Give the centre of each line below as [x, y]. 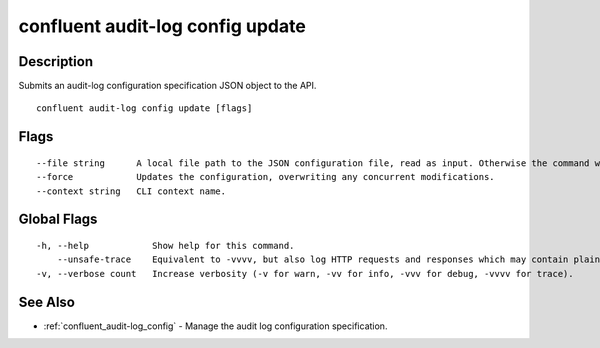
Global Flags [58, 219]
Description [56, 61]
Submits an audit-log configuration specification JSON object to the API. [167, 86]
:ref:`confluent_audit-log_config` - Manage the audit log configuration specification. [215, 326]
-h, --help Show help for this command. [165, 246]
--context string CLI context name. [131, 191]
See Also [46, 301]
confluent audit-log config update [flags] [144, 108]
